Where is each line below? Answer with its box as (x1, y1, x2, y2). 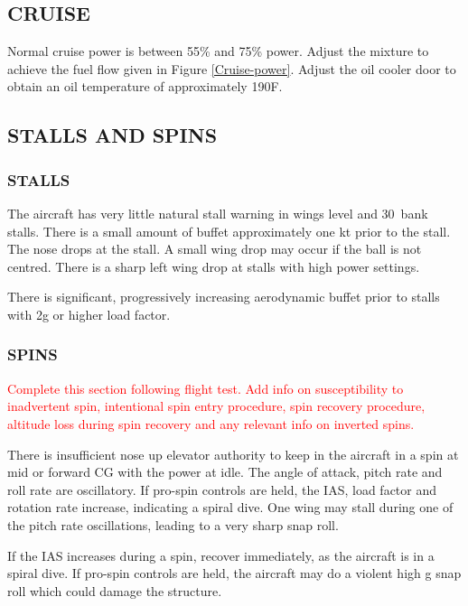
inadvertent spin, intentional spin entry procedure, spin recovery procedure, (7, 396, 426, 415)
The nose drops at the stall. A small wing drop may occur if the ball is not (7, 239, 422, 258)
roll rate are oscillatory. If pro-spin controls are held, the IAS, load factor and (7, 480, 437, 499)
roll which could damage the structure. (7, 581, 222, 600)
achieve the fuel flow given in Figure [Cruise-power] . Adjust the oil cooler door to (7, 59, 456, 78)
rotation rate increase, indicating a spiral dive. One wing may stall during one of (7, 498, 454, 517)
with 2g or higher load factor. (7, 304, 171, 323)
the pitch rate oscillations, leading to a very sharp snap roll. (7, 515, 339, 534)
